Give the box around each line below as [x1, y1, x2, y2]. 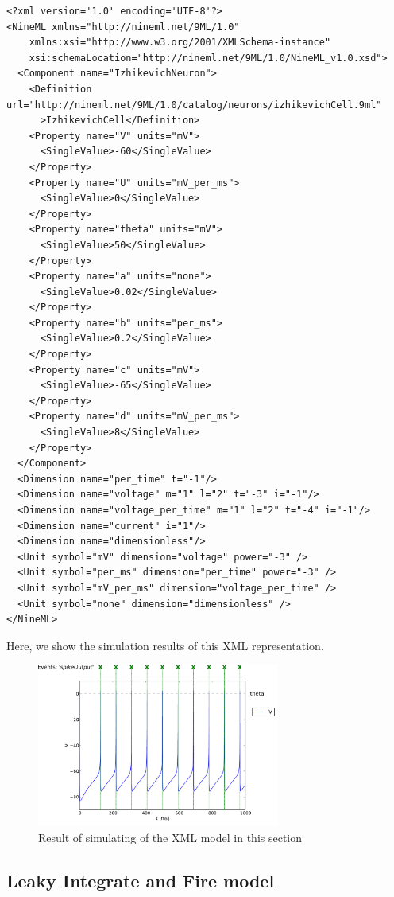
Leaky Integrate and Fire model [6, 868, 275, 893]
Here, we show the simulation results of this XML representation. [6, 637, 324, 653]
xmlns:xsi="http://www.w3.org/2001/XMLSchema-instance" [29, 37, 331, 49]
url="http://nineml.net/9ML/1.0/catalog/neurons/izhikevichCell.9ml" [6, 99, 382, 111]
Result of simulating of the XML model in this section [38, 829, 303, 846]
